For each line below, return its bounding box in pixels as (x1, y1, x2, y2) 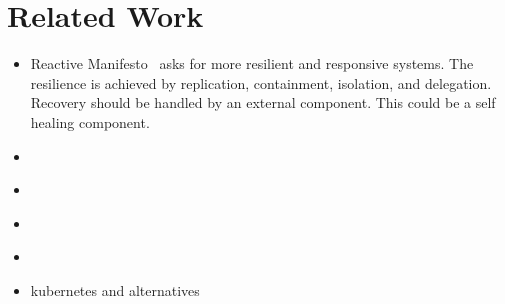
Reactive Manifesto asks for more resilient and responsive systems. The (30, 53, 474, 74)
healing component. (30, 111, 150, 132)
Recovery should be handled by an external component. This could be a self (30, 92, 496, 113)
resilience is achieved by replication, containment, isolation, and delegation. (30, 72, 492, 93)
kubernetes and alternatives (30, 279, 200, 300)
